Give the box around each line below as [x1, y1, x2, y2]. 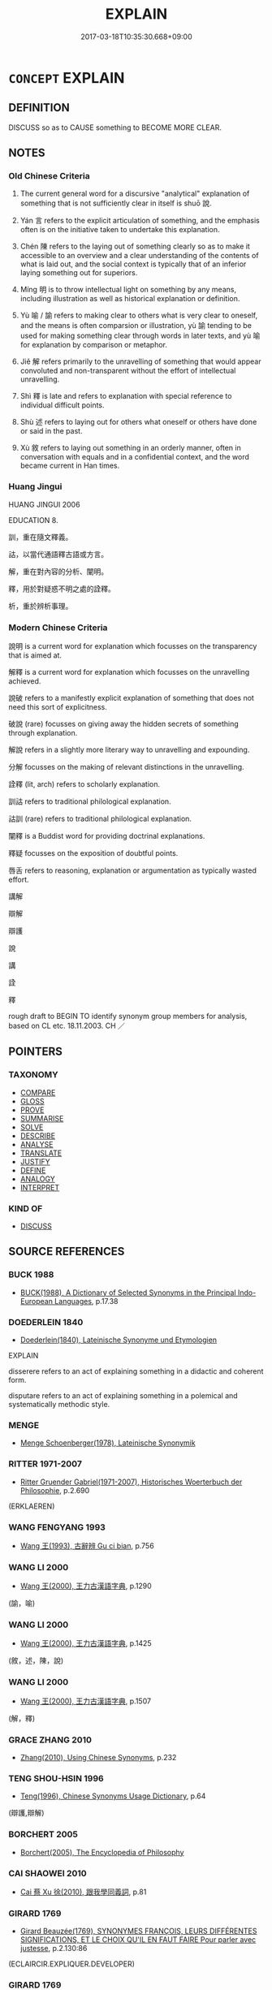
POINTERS [8, 1045, 63, 1059]
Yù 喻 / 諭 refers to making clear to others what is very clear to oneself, [19, 310, 258, 321]
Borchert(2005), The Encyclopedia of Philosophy [19, 1847, 184, 1857]
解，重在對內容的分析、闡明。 [8, 566, 108, 576]
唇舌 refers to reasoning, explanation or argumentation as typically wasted [8, 865, 257, 875]
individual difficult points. [19, 400, 105, 410]
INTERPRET [19, 1182, 59, 1192]
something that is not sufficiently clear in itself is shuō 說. [19, 198, 213, 208]
